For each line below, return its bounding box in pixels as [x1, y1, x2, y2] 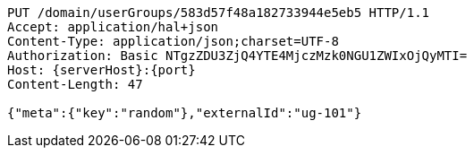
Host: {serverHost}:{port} [7, 63, 196, 77]
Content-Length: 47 [7, 77, 143, 91]
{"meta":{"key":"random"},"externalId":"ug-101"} [7, 106, 362, 120]
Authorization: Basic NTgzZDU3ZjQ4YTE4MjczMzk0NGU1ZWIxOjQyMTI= [7, 48, 468, 63]
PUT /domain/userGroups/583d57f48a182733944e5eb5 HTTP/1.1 [7, 5, 430, 20]
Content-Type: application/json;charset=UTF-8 [7, 34, 339, 48]
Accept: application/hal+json [7, 20, 219, 34]
